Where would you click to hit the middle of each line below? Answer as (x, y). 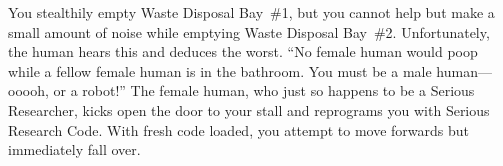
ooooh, (28, 90)
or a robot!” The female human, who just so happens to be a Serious (264, 90)
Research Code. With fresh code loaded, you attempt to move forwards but (239, 129)
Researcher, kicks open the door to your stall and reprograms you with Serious (249, 109)
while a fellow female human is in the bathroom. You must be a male (220, 70)
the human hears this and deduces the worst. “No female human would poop (243, 51)
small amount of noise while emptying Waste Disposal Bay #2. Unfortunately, (249, 31)
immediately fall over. (74, 149)
